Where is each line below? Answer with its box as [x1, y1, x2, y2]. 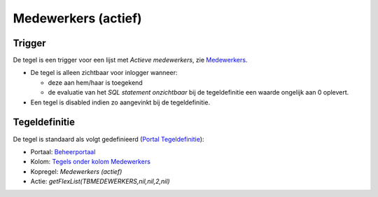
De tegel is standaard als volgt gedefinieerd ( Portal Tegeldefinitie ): [13, 135, 204, 143]
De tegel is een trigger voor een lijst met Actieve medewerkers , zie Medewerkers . [13, 56, 248, 64]
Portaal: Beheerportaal [30, 147, 96, 156]
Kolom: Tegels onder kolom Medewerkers [30, 158, 150, 166]
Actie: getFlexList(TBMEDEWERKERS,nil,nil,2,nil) [30, 177, 171, 186]
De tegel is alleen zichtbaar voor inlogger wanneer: [30, 69, 178, 77]
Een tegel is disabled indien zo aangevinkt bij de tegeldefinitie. [30, 98, 210, 107]
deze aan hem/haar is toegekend [48, 78, 143, 87]
